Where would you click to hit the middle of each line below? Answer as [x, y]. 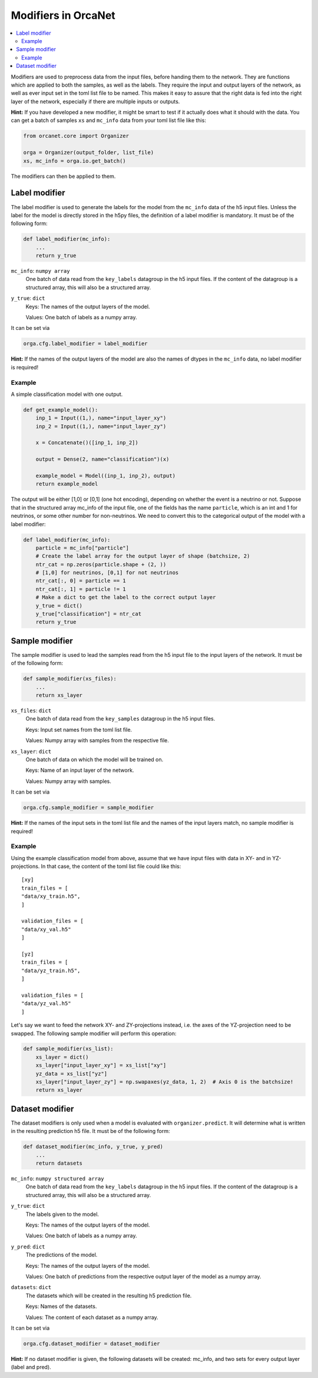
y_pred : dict [28, 1247]
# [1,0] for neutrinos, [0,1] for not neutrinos [107, 573]
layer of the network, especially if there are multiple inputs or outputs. [95, 101]
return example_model [67, 484]
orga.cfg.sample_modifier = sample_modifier [89, 808]
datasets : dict [31, 1287]
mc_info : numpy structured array [57, 1179]
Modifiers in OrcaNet [63, 15]
